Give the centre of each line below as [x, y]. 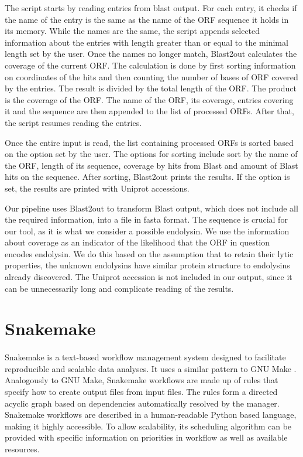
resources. [22, 449]
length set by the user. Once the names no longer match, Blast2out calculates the [151, 54]
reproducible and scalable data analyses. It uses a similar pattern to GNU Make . [151, 368]
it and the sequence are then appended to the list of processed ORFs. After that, [149, 111]
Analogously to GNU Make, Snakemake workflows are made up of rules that [142, 380]
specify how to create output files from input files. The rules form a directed [141, 391]
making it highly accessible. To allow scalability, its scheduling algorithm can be [148, 426]
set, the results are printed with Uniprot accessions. [97, 188]
